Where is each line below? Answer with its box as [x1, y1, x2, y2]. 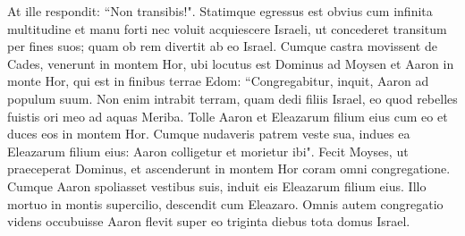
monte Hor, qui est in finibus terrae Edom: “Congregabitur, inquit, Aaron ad [7, 72, 429, 90]
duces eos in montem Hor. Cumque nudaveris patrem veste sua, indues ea [7, 124, 410, 143]
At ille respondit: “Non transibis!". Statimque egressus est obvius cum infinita [7, 2, 433, 20]
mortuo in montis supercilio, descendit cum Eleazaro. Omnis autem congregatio [7, 194, 444, 213]
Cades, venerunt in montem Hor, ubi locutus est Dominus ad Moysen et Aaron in [7, 54, 454, 72]
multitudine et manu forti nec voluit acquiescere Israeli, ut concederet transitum [7, 19, 447, 38]
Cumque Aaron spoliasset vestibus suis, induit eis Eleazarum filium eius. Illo [7, 176, 427, 195]
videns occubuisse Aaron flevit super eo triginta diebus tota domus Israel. [7, 212, 410, 231]
